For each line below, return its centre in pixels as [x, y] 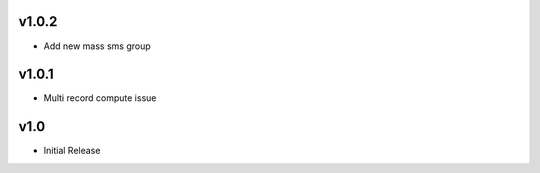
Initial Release [72, 151]
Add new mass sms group [97, 46]
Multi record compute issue [100, 98]
